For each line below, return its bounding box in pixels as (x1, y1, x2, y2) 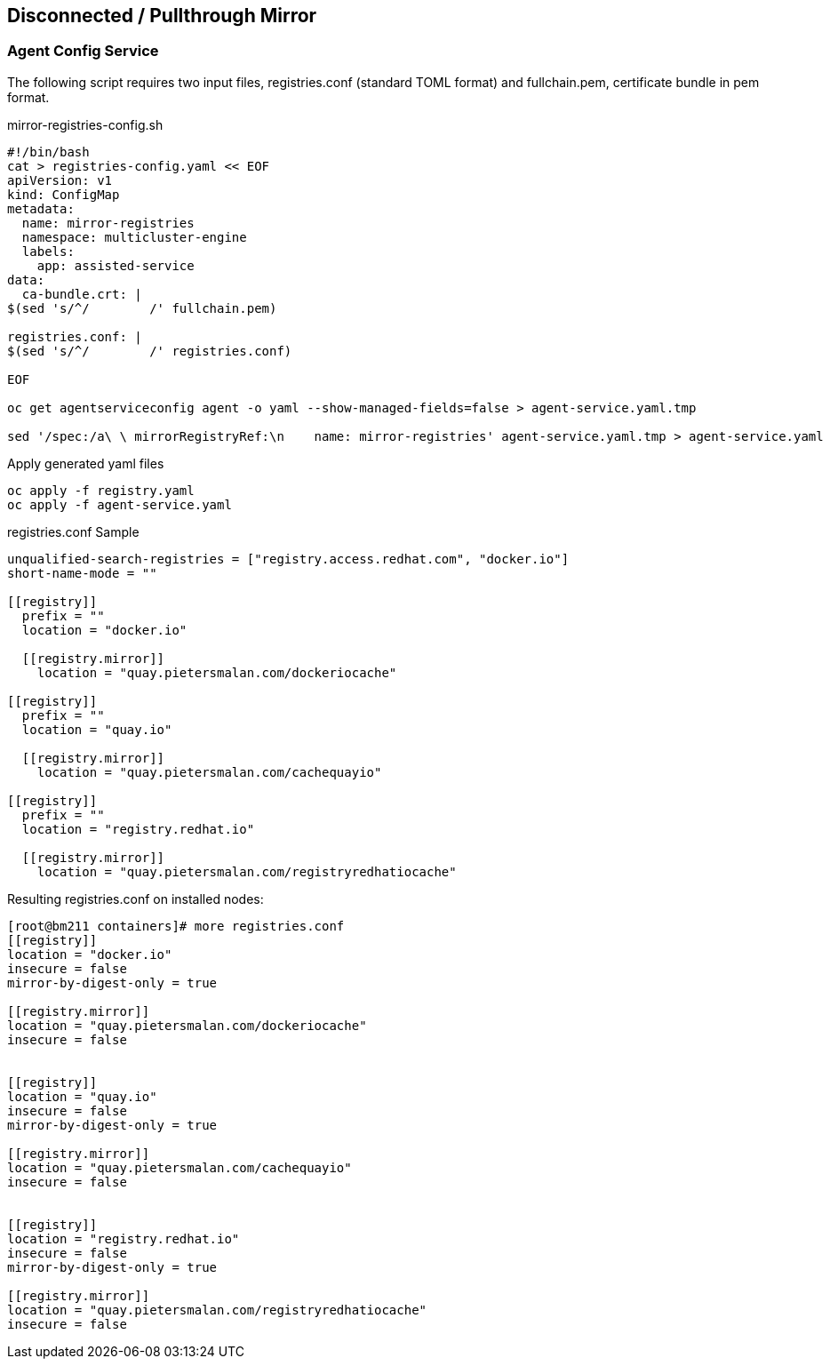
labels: (21, 244, 75, 259)
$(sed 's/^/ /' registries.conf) (7, 343, 292, 358)
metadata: (7, 201, 75, 216)
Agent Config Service (7, 42, 159, 60)
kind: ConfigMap (7, 187, 120, 202)
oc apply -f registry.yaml (7, 483, 195, 498)
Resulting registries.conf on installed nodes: (7, 891, 264, 907)
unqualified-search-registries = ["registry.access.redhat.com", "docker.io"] (7, 551, 570, 566)
